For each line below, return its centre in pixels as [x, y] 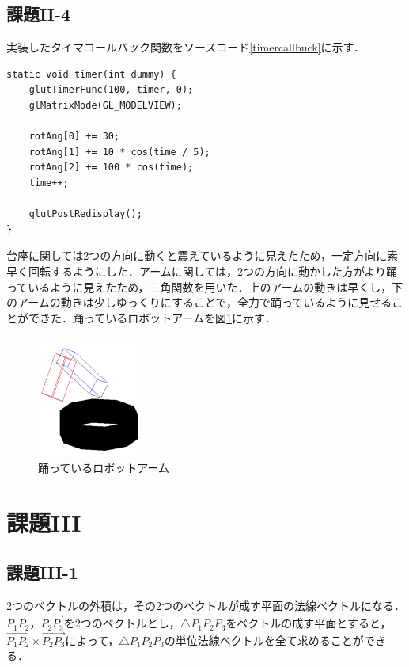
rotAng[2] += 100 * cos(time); [111, 168]
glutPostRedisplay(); [85, 214]
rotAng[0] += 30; [74, 137]
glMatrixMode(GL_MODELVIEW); [105, 105]
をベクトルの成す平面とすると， [309, 623]
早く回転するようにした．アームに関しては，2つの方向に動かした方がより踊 [202, 271]
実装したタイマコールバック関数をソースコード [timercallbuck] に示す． [186, 47]
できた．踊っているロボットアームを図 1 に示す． [152, 317]
